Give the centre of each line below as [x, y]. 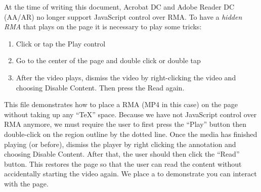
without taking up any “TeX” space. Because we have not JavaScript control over [130, 114]
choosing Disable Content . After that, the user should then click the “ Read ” [122, 154]
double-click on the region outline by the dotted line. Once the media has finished [131, 134]
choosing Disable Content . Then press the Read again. [100, 87]
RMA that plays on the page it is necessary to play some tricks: [103, 27]
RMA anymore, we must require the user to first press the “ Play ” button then [125, 124]
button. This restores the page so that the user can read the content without [123, 163]
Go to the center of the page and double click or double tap [108, 60]
